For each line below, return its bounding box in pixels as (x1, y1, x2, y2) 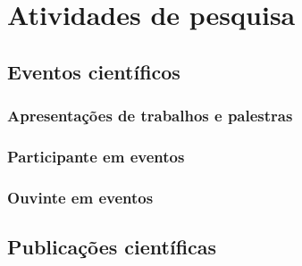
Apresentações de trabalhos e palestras (7, 104, 293, 127)
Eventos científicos (7, 57, 180, 85)
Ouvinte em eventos (7, 186, 154, 208)
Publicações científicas (7, 233, 217, 261)
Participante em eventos (7, 145, 185, 167)
